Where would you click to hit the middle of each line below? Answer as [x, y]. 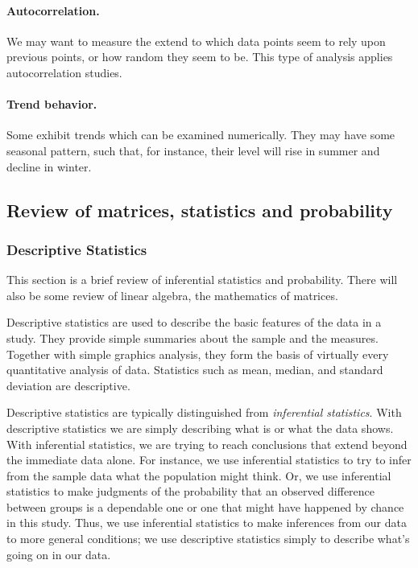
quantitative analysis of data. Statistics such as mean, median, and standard [195, 370]
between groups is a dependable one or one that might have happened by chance [205, 506]
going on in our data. [59, 554]
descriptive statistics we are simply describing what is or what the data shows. [200, 428]
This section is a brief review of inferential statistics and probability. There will [202, 280]
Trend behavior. [52, 104]
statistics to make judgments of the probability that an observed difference [191, 491]
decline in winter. [49, 166]
